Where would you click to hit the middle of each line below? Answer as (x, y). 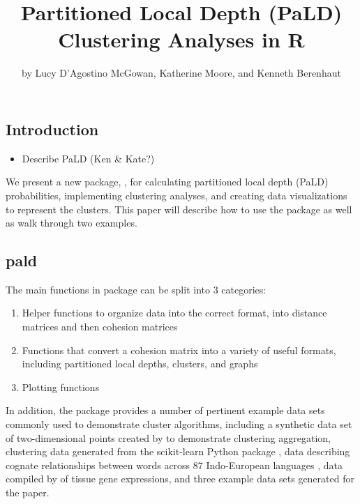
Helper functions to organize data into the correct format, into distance (174, 313)
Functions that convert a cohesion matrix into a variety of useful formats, (179, 350)
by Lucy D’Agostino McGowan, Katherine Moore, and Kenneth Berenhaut (181, 73)
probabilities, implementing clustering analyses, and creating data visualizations (177, 195)
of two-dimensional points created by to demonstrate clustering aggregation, (168, 437)
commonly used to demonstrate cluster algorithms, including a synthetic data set (179, 424)
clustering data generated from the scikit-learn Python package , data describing (178, 451)
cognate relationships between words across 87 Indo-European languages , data (174, 465)
